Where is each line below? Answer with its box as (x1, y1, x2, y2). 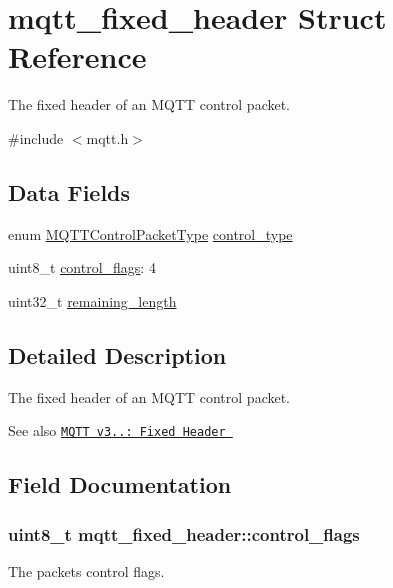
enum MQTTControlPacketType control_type (8, 223, 293, 244)
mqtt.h (86, 127, 129, 148)
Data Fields (8, 176, 131, 207)
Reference (8, 36, 147, 77)
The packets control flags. (8, 560, 165, 581)
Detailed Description (8, 339, 227, 370)
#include (8, 127, 64, 148)
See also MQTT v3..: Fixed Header (8, 420, 226, 441)
